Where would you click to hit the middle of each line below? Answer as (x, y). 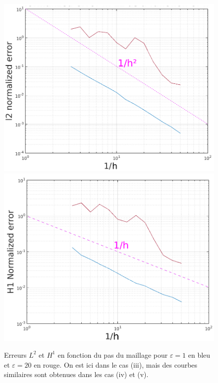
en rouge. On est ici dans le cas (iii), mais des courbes (116, 364)
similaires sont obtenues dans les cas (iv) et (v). (76, 374)
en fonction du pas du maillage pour (113, 354)
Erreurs (15, 354)
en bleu (199, 354)
